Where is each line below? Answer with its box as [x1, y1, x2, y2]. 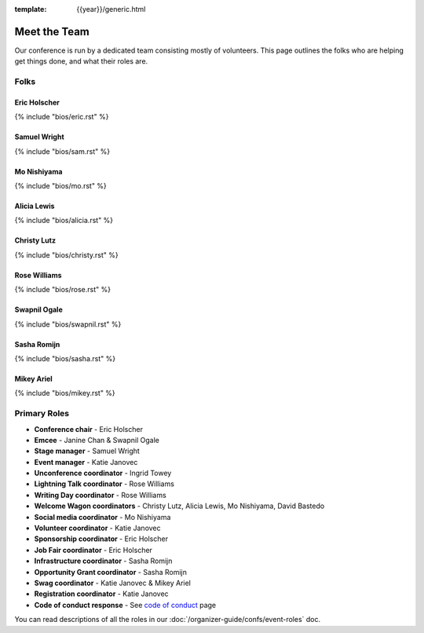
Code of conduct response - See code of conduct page [34, 600, 217, 609]
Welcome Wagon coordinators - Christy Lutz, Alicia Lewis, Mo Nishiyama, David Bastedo [34, 501, 325, 510]
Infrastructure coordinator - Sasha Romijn [34, 556, 173, 565]
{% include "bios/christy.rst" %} [14, 250, 119, 259]
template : [14, 5, 47, 13]
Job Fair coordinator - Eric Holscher [34, 545, 153, 554]
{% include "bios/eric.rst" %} [14, 112, 109, 122]
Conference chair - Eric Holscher [34, 424, 143, 434]
